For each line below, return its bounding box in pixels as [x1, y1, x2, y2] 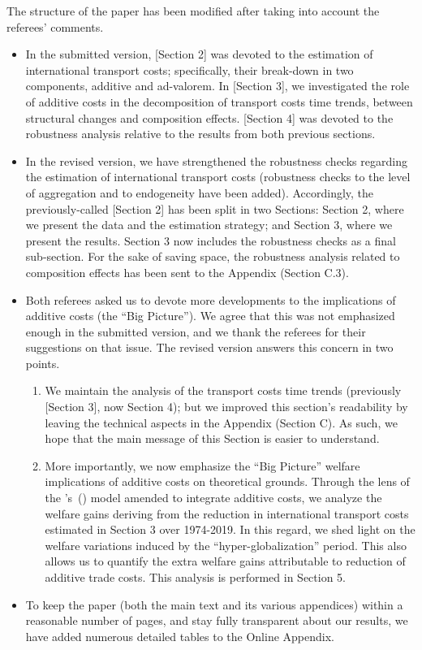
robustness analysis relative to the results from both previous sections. [25, 125, 376, 142]
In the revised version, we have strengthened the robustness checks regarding [25, 152, 407, 169]
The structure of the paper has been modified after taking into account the [6, 2, 380, 19]
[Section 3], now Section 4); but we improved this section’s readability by [45, 398, 408, 415]
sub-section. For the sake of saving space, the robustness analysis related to [25, 248, 400, 265]
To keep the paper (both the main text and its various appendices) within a [25, 596, 403, 613]
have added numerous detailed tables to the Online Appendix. [25, 627, 334, 644]
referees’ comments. [6, 18, 104, 35]
